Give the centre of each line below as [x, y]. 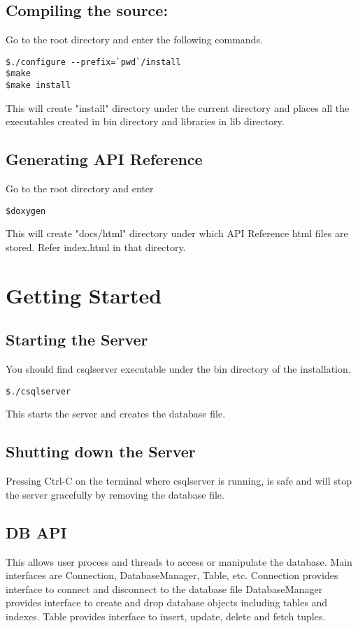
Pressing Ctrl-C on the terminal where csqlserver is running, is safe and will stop [179, 481]
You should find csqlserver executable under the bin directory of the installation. [178, 369]
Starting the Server [77, 340]
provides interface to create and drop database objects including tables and [167, 602]
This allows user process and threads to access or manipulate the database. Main [179, 561]
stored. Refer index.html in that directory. [96, 247]
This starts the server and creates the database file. [116, 414]
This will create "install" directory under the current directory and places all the [178, 107]
